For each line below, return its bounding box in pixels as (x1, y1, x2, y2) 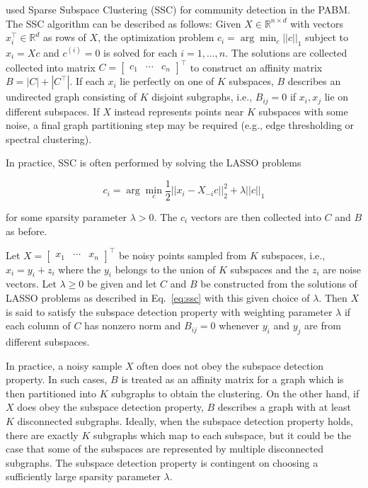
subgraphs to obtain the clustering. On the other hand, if (111, 385, 360, 400)
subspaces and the (230, 261, 309, 276)
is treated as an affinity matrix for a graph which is (121, 372, 344, 387)
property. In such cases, (6, 372, 108, 387)
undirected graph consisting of (6, 89, 137, 104)
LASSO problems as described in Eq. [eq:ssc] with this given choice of (6, 290, 310, 305)
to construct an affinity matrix (190, 59, 323, 74)
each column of (6, 318, 71, 333)
